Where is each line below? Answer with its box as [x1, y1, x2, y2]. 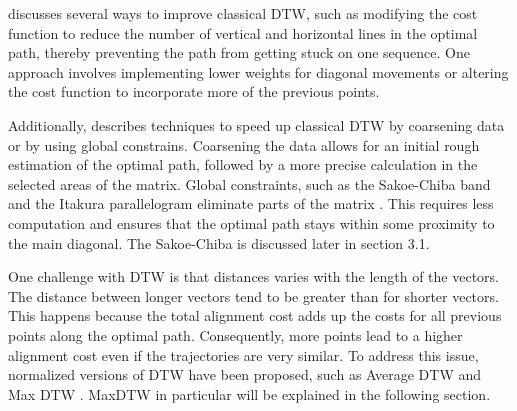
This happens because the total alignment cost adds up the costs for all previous [8, 305, 502, 326]
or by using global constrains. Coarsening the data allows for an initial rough [8, 134, 480, 155]
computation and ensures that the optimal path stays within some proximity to [8, 212, 495, 233]
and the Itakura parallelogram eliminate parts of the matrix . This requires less [8, 193, 494, 214]
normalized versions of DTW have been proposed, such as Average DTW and [8, 364, 482, 385]
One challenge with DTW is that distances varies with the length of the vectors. [8, 266, 500, 287]
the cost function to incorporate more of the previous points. [8, 81, 380, 102]
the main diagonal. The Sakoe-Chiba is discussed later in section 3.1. [8, 232, 430, 253]
